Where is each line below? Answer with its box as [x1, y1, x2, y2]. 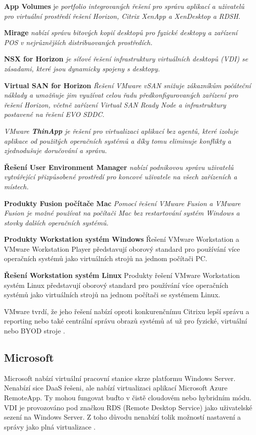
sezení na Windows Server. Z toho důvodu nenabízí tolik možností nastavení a [4, 412, 241, 422]
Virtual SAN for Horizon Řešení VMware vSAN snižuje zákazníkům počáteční [4, 80, 251, 90]
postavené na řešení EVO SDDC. [4, 109, 104, 119]
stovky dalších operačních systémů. [4, 217, 108, 227]
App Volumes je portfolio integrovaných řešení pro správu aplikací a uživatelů [4, 1, 245, 11]
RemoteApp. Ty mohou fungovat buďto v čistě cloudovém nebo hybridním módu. [4, 392, 252, 403]
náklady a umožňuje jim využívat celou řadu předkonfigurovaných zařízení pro [4, 90, 238, 100]
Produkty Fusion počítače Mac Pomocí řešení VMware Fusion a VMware [4, 198, 241, 208]
